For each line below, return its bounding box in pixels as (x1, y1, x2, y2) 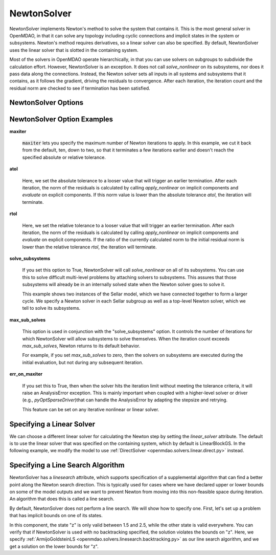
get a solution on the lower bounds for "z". (9, 543, 99, 549)
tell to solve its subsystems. (22, 305, 81, 311)
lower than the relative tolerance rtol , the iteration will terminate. (22, 244, 157, 250)
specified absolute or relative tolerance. (22, 154, 106, 160)
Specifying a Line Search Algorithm (9, 461, 125, 469)
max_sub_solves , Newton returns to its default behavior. (22, 343, 141, 349)
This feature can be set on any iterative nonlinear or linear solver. (22, 406, 159, 412)
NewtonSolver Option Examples (9, 115, 113, 123)
